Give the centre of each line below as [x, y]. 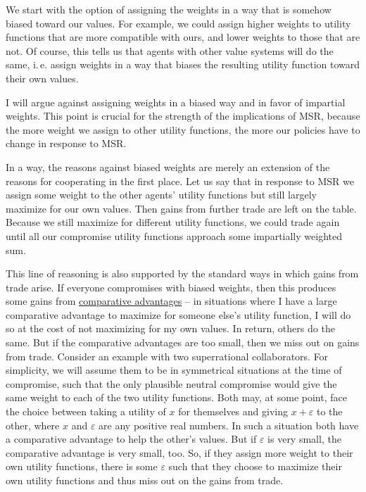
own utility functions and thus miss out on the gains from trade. [145, 480]
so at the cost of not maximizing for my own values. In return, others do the [170, 328]
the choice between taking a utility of [86, 411]
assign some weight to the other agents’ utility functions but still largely [161, 195]
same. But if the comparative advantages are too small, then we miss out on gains [183, 342]
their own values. [42, 78]
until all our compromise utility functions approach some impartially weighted [174, 235]
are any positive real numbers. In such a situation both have [229, 425]
